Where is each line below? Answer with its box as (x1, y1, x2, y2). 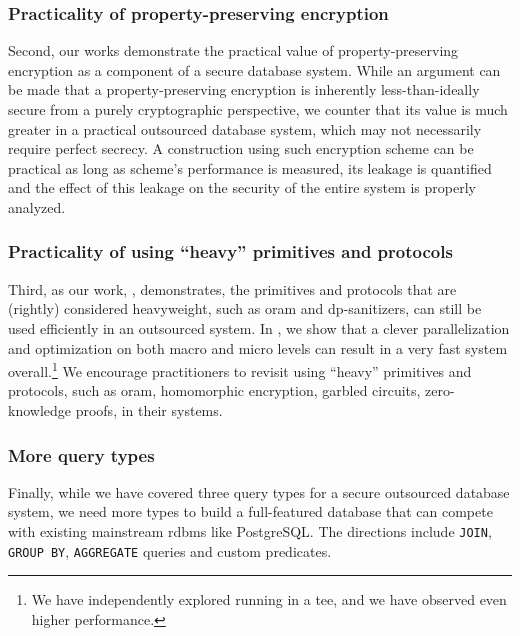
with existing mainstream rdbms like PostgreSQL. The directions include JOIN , (8, 521, 492, 541)
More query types (8, 442, 155, 467)
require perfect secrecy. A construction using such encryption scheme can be (8, 138, 474, 159)
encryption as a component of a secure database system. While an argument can (8, 59, 501, 80)
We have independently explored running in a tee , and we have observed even (31, 589, 507, 610)
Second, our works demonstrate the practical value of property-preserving (8, 40, 459, 61)
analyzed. (8, 196, 66, 217)
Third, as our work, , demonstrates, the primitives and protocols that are (8, 278, 457, 299)
